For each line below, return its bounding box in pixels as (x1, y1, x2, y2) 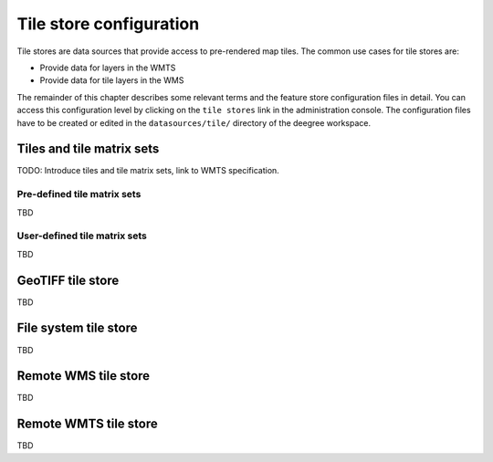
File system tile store (16, 320, 138, 336)
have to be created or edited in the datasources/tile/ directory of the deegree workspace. (16, 117, 372, 128)
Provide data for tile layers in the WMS (39, 75, 184, 86)
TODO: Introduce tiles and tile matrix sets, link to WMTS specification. (16, 165, 280, 176)
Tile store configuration (16, 14, 200, 34)
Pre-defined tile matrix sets (16, 188, 142, 201)
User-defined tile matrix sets (16, 229, 148, 242)
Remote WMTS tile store (16, 416, 159, 432)
